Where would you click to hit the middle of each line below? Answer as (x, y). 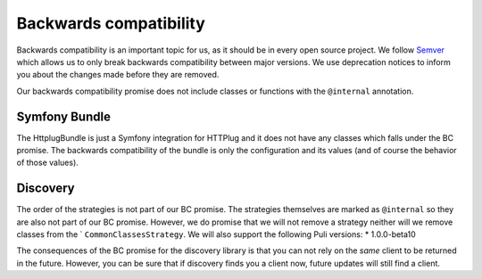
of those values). (48, 163)
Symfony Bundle (64, 116)
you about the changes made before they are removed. (118, 75)
